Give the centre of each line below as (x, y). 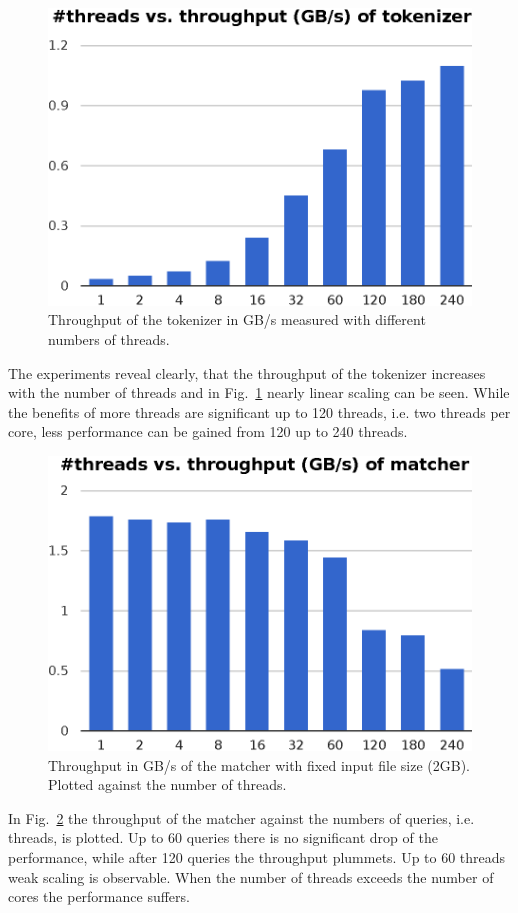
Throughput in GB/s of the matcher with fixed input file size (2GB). (259, 764)
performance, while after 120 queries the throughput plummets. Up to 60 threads (257, 856)
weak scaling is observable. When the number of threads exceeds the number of (251, 876)
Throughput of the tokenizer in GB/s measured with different (237, 319)
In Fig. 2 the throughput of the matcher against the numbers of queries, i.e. (241, 817)
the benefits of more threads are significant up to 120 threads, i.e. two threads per (259, 411)
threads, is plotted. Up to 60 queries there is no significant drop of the (223, 837)
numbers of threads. (109, 339)
